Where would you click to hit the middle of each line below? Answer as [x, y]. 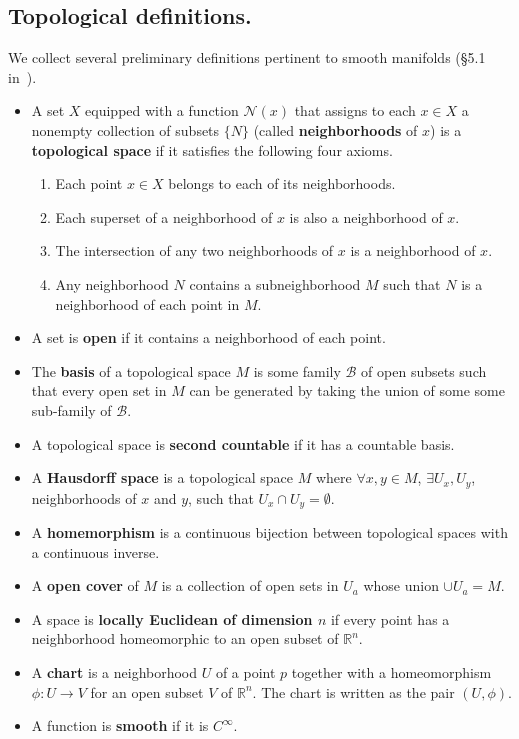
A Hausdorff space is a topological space [162, 477]
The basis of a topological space [131, 370]
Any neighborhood [112, 283]
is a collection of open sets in [250, 585]
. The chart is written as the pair [353, 691]
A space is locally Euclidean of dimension [172, 618]
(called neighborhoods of [335, 129]
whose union [401, 585]
